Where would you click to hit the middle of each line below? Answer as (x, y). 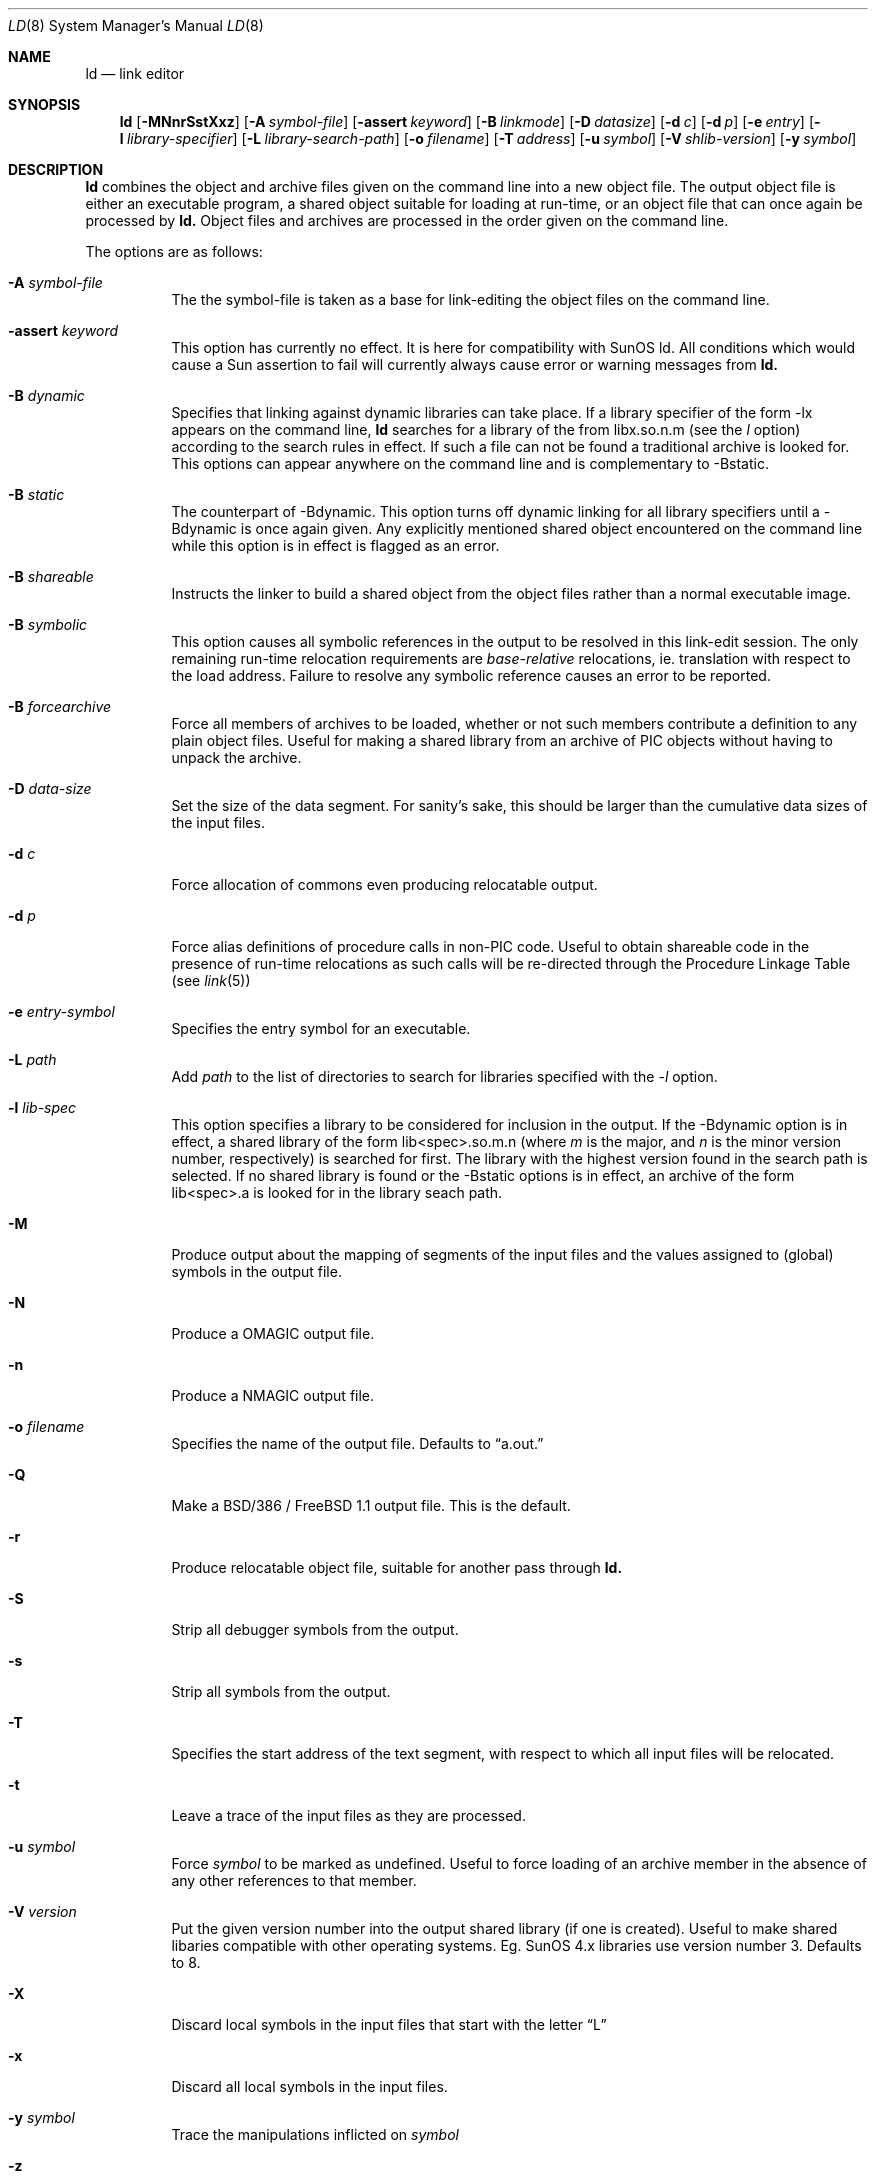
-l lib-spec (42, 1107)
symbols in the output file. (256, 1271)
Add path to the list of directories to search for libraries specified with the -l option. (444, 1076)
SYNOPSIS (44, 104)
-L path (32, 1059)
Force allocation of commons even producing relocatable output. (384, 884)
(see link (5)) (211, 980)
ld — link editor (135, 73)
